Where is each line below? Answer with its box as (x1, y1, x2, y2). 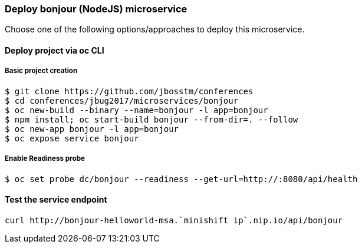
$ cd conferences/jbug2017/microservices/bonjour (5, 95, 239, 105)
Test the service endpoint (5, 194, 107, 205)
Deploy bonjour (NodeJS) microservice (5, 3, 187, 15)
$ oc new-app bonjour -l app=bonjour (5, 124, 179, 134)
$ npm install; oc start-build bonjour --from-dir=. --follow (5, 114, 298, 124)
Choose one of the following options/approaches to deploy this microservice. (5, 24, 305, 35)
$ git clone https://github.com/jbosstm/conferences (5, 86, 254, 96)
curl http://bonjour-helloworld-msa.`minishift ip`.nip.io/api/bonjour (5, 215, 343, 225)
